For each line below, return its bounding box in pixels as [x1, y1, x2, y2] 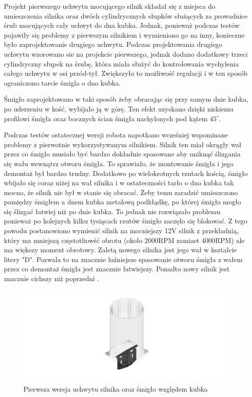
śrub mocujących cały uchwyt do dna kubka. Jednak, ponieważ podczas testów [4, 20, 240, 30]
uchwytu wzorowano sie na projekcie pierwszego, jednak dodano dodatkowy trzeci [4, 48, 248, 59]
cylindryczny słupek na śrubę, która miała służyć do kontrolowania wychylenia [4, 58, 239, 68]
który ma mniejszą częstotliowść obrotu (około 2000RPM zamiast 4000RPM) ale [4, 235, 245, 245]
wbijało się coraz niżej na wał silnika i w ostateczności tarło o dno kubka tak [4, 177, 234, 188]
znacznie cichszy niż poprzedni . [4, 273, 99, 284]
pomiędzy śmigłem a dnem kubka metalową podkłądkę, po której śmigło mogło [4, 197, 241, 207]
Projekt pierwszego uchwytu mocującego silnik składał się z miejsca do [4, 1, 215, 11]
